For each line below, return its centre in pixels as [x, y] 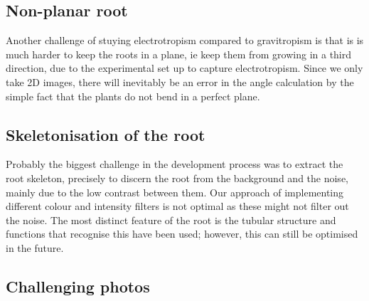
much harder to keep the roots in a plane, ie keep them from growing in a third [179, 54]
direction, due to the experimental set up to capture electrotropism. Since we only [184, 68]
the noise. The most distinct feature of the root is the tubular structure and [171, 220]
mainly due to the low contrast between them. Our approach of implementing [175, 192]
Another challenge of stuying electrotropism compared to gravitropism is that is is [185, 40]
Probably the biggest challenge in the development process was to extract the [175, 164]
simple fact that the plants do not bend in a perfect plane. [133, 96]
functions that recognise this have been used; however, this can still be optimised [182, 234]
